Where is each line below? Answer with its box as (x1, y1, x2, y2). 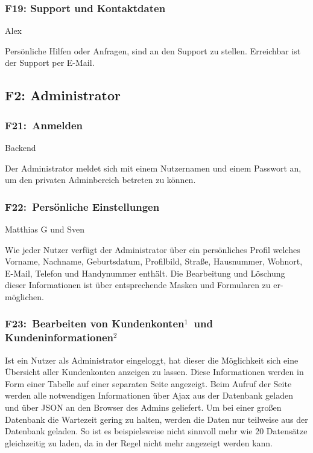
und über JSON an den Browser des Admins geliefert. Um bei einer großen (5, 401, 282, 414)
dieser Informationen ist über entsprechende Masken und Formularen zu (5, 278, 271, 291)
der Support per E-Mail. (5, 56, 95, 69)
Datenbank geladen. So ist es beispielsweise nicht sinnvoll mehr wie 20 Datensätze (5, 425, 308, 437)
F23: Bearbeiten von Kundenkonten (5, 316, 185, 331)
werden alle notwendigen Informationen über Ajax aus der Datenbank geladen (5, 389, 294, 402)
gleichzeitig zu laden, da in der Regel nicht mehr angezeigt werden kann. (5, 436, 273, 449)
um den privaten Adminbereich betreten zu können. (5, 173, 196, 186)
